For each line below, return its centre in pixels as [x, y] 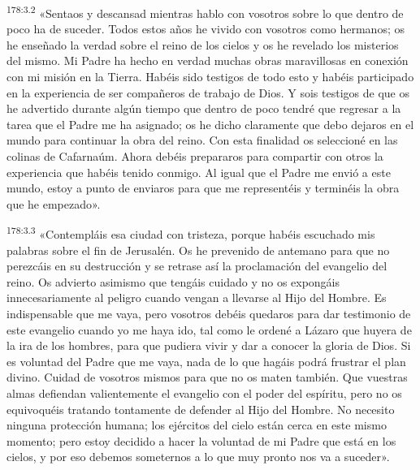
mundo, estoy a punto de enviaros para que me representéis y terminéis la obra [203, 188]
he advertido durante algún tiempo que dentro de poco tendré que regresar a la [204, 108]
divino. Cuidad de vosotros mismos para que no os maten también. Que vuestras [207, 377]
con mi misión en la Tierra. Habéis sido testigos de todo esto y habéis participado [210, 77]
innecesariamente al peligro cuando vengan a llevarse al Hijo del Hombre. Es [197, 298]
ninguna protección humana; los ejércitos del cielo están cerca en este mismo [197, 425]
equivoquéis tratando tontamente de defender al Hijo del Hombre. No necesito [201, 409]
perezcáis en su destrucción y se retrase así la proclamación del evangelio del [197, 266]
